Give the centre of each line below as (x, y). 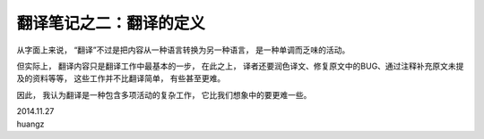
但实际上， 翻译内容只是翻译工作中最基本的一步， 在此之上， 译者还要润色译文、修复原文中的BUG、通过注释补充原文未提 (240, 66)
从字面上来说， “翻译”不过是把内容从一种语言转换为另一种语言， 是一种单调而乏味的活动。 (183, 50)
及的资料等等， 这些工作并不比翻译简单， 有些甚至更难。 (121, 78)
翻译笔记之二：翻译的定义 (111, 23)
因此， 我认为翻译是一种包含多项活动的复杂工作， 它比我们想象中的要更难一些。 (164, 94)
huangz (30, 124)
